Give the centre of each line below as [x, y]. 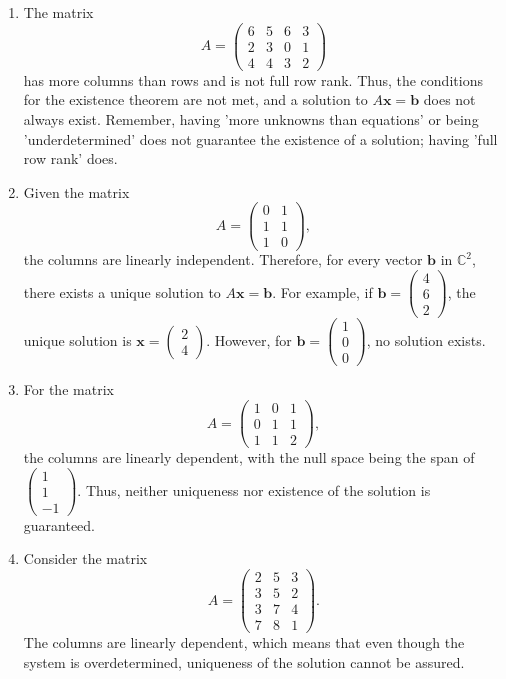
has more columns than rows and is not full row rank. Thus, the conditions [253, 79]
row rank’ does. [70, 158]
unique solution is [77, 339]
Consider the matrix [85, 558]
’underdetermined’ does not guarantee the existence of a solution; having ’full [260, 138]
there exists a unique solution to [122, 291]
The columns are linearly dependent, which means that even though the [244, 642]
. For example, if [322, 291]
